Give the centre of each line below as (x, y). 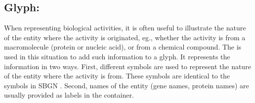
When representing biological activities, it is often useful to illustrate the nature (125, 28)
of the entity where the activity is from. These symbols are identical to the (117, 76)
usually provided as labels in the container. (69, 95)
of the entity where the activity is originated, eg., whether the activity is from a (125, 37)
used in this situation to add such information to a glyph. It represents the (117, 56)
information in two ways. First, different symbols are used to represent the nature (127, 66)
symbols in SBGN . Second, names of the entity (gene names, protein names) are (127, 85)
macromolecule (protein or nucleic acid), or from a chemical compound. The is (123, 47)
